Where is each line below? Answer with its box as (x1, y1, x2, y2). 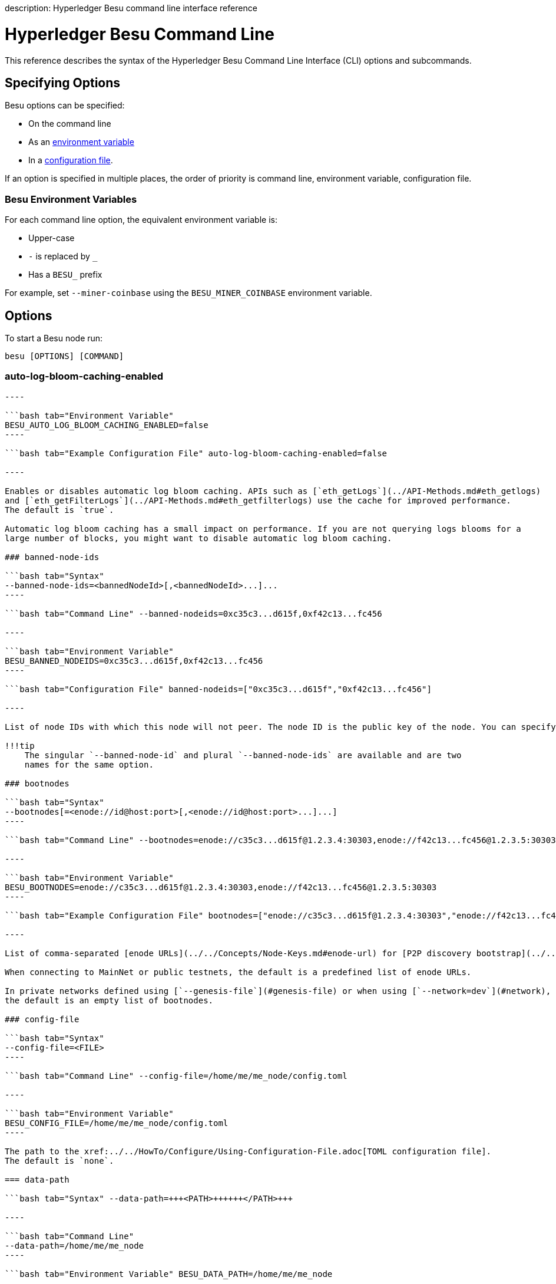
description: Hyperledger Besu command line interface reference (5, 3, 257, 13)
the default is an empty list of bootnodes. (5, 995, 214, 1005)
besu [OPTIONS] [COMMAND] (5, 351, 124, 361)
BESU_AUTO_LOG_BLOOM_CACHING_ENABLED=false (5, 420, 208, 430)
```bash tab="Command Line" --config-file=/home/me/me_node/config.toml (5, 1071, 347, 1081)
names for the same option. (24, 759, 154, 769)
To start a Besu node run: (5, 332, 103, 343)
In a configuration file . (28, 155, 113, 166)
